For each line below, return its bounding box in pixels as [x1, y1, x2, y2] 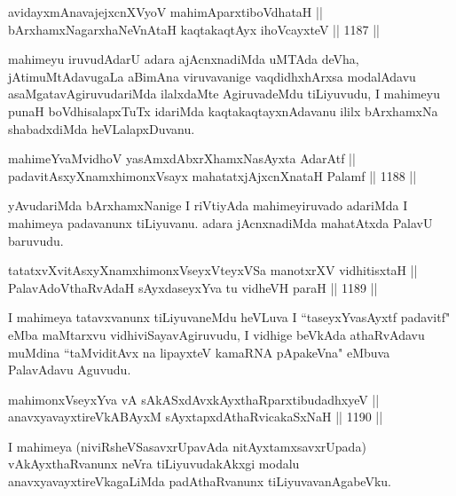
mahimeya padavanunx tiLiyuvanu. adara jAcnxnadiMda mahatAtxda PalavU [8, 213, 433, 232]
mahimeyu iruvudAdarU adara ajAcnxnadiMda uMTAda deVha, [8, 50, 359, 68]
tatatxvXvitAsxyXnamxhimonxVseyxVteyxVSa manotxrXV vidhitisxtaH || [8, 261, 418, 279]
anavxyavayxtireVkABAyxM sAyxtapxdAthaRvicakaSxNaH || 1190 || [8, 407, 383, 426]
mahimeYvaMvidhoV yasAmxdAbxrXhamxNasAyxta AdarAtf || [8, 149, 356, 168]
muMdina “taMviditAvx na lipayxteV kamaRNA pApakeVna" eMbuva [8, 342, 390, 361]
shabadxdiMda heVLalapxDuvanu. [8, 119, 195, 138]
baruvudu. [8, 231, 64, 249]
